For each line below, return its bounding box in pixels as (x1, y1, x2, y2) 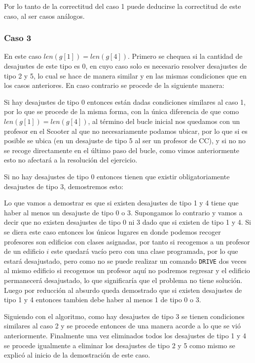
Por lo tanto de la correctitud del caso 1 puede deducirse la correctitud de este (4, 1, 241, 11)
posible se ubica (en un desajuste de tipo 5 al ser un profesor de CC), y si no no (4, 135, 246, 146)
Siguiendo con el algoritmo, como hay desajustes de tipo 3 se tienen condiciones (4, 311, 245, 321)
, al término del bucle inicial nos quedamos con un (88, 116, 240, 126)
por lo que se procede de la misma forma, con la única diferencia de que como (4, 106, 239, 117)
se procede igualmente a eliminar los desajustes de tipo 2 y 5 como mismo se (4, 340, 235, 350)
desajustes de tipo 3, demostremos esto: (4, 181, 123, 191)
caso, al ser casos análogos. (4, 10, 85, 21)
